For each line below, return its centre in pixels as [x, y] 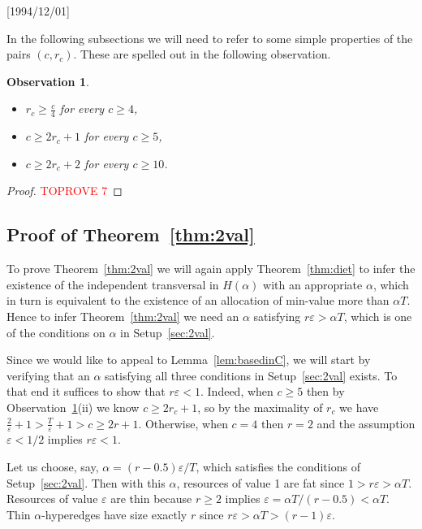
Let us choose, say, [53, 466]
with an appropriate [313, 284]
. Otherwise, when [183, 423]
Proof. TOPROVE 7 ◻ [65, 191]
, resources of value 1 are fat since [261, 482]
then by [325, 391]
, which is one [378, 316]
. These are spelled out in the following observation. [202, 54]
